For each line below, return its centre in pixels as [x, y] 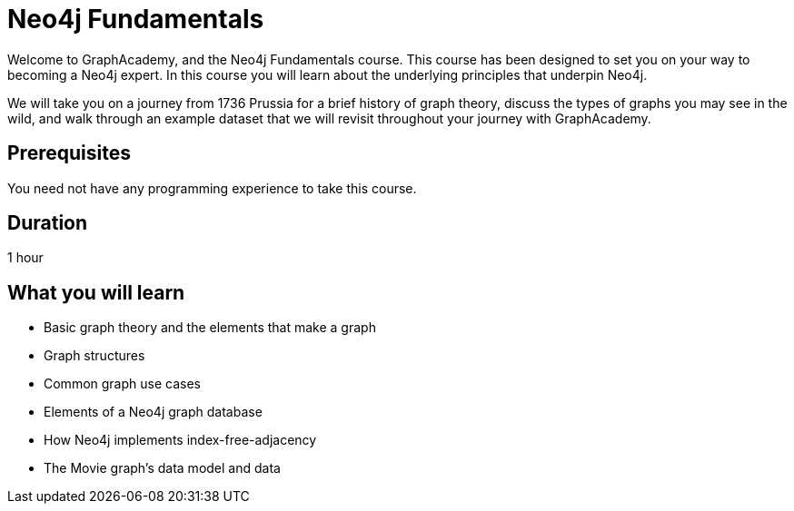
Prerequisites [69, 153]
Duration [48, 223]
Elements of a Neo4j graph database [153, 412]
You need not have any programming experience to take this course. [212, 188]
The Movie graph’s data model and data [162, 468]
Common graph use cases [122, 384]
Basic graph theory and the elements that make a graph [210, 328]
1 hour [25, 258]
